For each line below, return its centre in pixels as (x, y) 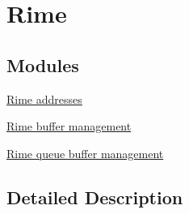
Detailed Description (95, 197)
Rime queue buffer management (85, 153)
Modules (43, 64)
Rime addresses (44, 98)
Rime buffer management (69, 126)
